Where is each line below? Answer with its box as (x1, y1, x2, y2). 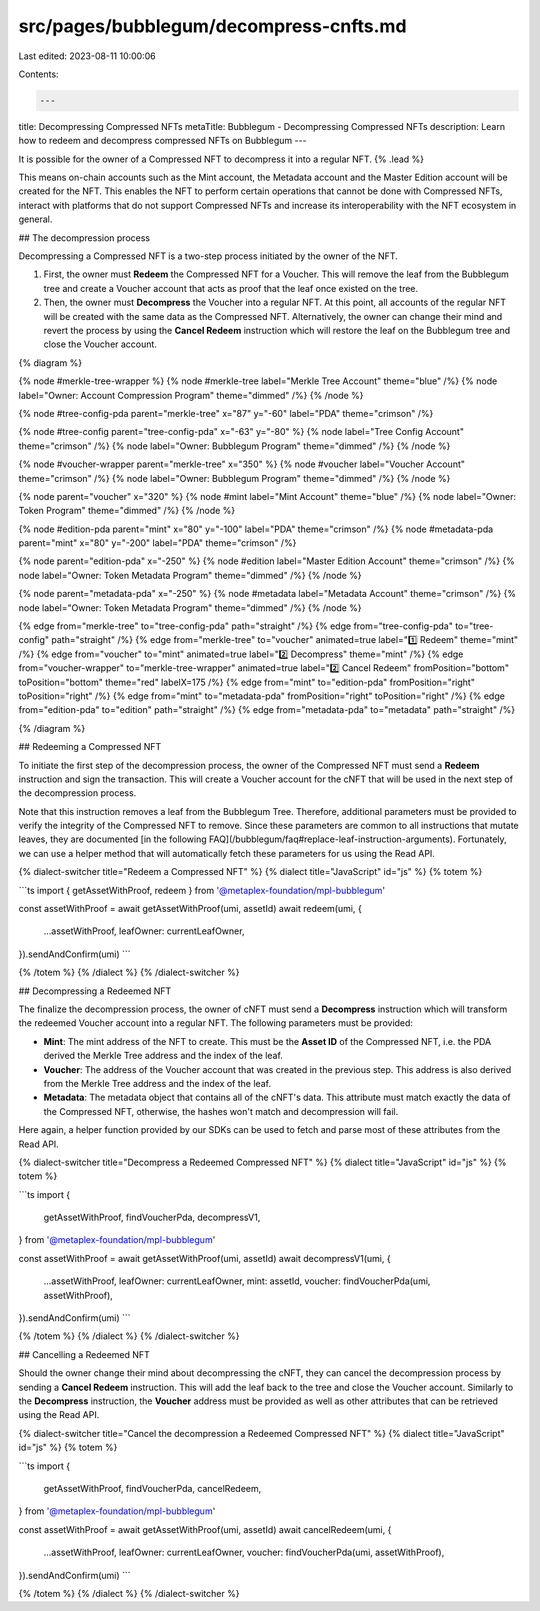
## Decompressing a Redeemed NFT (18, 985, 172, 997)
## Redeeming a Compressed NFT (18, 741, 162, 753)
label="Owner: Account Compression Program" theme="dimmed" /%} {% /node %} (18, 389, 364, 401)
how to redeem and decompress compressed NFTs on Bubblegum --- (18, 135, 307, 147)
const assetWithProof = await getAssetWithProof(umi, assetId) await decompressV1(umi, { (18, 1252, 391, 1264)
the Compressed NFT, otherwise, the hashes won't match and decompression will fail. (43, 1105, 399, 1117)
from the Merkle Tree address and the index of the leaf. (43, 1077, 272, 1089)
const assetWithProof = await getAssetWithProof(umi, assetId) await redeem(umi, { (18, 903, 362, 915)
